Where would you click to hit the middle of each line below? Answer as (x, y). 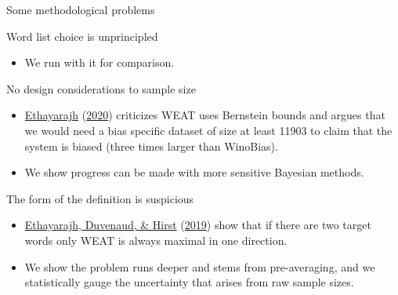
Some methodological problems (81, 9)
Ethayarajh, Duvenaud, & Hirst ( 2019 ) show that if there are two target (198, 225)
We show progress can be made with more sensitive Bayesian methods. (194, 172)
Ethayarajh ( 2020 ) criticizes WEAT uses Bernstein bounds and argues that (205, 115)
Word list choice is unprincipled (82, 36)
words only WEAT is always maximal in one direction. (156, 240)
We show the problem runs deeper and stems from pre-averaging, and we (200, 266)
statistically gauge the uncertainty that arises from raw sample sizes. (189, 282)
